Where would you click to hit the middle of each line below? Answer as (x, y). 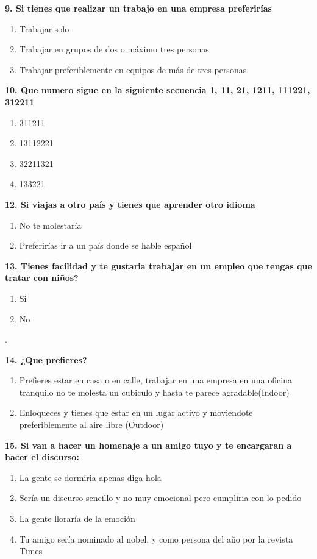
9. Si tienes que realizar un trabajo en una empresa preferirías (138, 8)
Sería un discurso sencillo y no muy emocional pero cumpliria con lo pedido (160, 498)
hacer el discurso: (42, 457)
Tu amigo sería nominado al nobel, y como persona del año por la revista (156, 539)
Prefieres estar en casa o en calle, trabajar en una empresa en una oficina (155, 380)
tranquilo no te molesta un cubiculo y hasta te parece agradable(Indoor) (154, 392)
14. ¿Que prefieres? (46, 359)
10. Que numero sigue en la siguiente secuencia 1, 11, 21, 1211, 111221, (158, 90)
